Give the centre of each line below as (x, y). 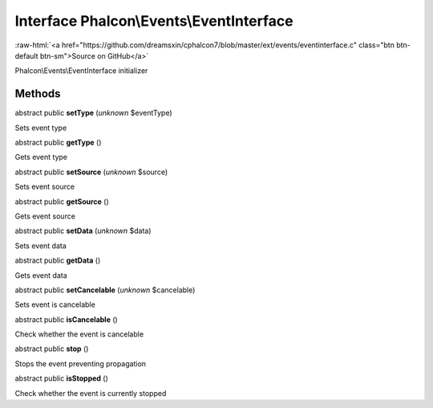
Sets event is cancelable (55, 304)
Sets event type (41, 128)
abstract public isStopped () (61, 378)
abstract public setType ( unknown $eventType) (93, 113)
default (27, 55)
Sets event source (45, 187)
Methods (38, 94)
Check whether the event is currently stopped (91, 393)
